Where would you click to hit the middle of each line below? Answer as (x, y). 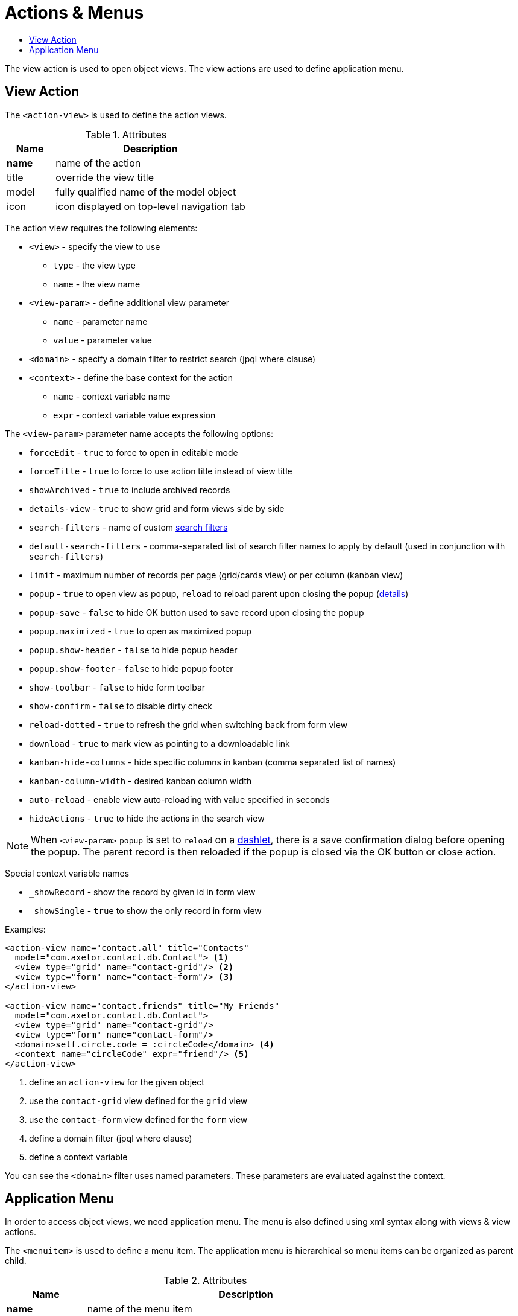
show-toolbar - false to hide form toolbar (117, 687)
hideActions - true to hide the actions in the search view (147, 818)
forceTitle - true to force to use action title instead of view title (161, 471)
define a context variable (78, 1157)
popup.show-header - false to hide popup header (133, 650)
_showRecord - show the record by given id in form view (142, 892)
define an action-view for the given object (117, 1082)
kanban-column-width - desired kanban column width (141, 781)
